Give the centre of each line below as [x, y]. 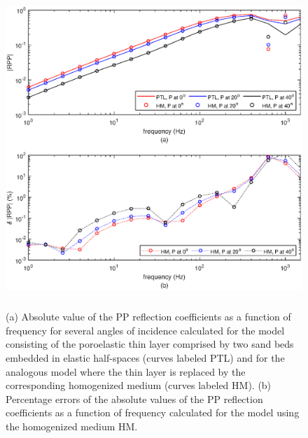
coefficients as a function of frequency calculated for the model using [153, 412]
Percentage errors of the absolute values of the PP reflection [134, 398]
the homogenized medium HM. [72, 426]
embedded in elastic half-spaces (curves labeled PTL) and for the [145, 357]
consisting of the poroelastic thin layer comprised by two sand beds [150, 344]
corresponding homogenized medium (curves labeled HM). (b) [139, 385]
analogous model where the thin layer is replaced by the [126, 371]
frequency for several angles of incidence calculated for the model [145, 330]
